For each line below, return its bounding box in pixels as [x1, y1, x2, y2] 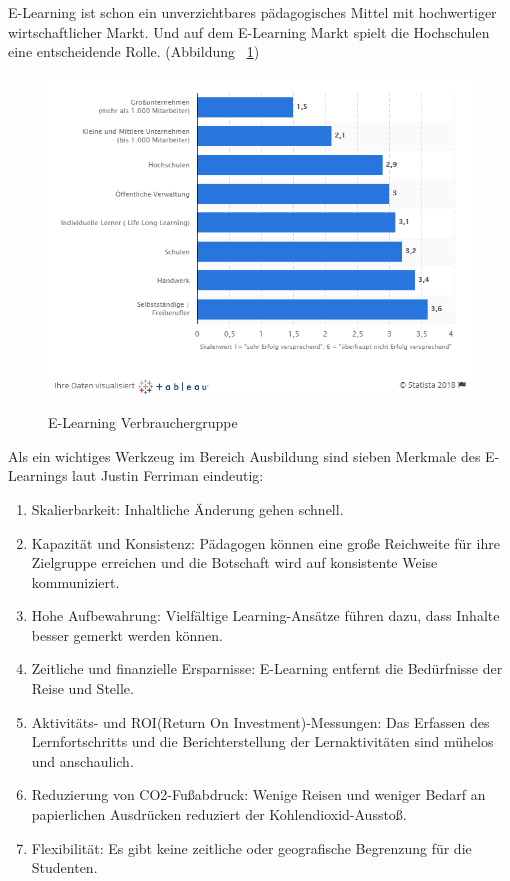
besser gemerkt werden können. [31, 624, 223, 645]
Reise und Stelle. [31, 678, 134, 699]
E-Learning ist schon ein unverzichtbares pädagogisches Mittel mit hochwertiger [8, 2, 497, 22]
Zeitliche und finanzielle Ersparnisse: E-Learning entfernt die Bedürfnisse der [31, 658, 503, 679]
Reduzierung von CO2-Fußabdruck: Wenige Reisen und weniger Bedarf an [31, 784, 486, 805]
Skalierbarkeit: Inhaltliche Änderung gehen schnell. [31, 498, 344, 519]
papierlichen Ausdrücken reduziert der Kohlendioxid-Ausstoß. [31, 804, 407, 825]
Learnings [8, 465, 68, 486]
